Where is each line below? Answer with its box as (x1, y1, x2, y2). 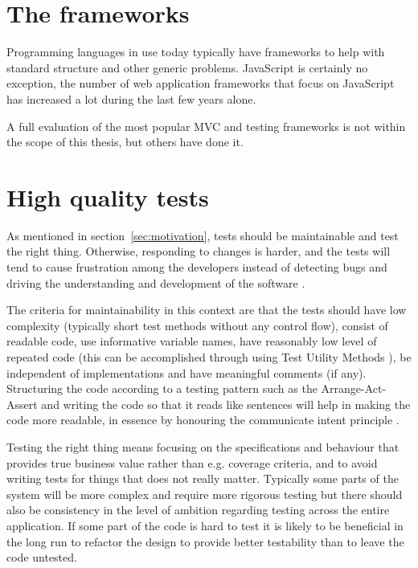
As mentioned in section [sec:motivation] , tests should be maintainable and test (6, 227, 399, 243)
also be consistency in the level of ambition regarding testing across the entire (6, 501, 390, 518)
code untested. (6, 549, 77, 566)
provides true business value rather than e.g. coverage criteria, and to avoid (6, 454, 378, 471)
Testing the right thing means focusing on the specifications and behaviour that (6, 438, 400, 455)
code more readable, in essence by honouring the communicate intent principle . (6, 411, 400, 428)
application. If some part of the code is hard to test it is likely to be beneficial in (6, 517, 404, 533)
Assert (6, 395, 38, 412)
